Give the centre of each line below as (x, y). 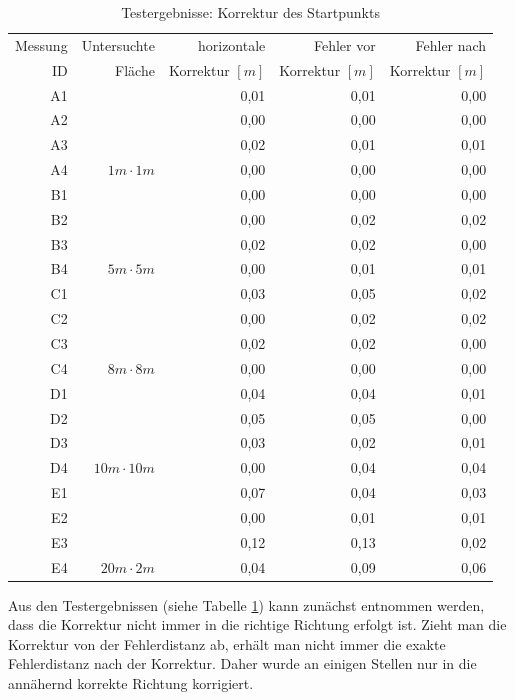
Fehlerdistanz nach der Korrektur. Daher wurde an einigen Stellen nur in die (242, 663)
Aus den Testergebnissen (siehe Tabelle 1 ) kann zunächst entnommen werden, (246, 604)
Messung (41, 44)
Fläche (135, 69)
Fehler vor (345, 44)
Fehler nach (451, 44)
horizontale (231, 44)
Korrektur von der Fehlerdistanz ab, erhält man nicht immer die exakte (227, 643)
